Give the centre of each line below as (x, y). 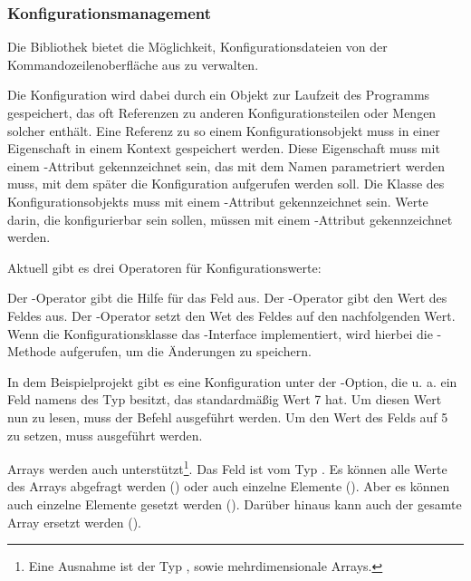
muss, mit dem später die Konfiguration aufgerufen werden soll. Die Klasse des (226, 184)
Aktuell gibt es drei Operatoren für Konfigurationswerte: (164, 267)
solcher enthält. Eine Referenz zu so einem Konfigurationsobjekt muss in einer (224, 130)
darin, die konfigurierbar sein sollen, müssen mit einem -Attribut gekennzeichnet (230, 219)
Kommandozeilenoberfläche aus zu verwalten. (133, 64)
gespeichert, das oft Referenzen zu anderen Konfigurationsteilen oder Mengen (222, 112)
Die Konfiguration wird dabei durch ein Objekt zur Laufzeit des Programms (219, 95)
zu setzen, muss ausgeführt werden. (105, 435)
